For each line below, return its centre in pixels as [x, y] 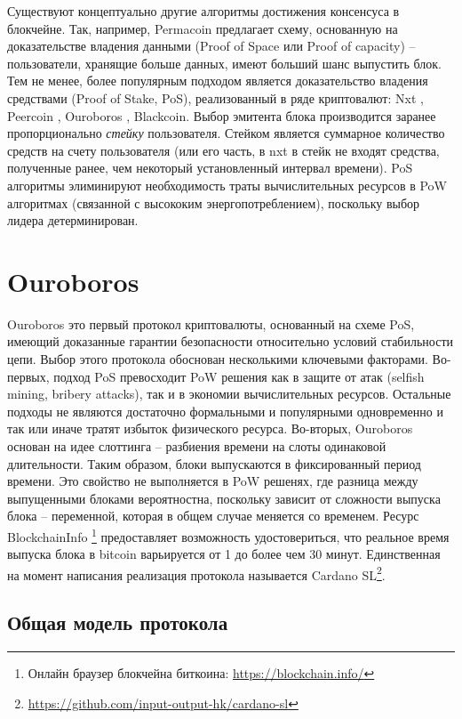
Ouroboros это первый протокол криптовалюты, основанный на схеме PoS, [211, 323]
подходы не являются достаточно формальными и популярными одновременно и [225, 411]
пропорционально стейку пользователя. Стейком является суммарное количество [226, 133]
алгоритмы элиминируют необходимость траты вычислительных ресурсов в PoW [227, 185]
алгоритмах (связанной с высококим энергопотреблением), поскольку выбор [214, 202]
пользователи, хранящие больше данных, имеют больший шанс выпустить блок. [224, 63]
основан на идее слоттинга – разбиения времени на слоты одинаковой [197, 446]
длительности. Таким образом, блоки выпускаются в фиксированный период [214, 463]
